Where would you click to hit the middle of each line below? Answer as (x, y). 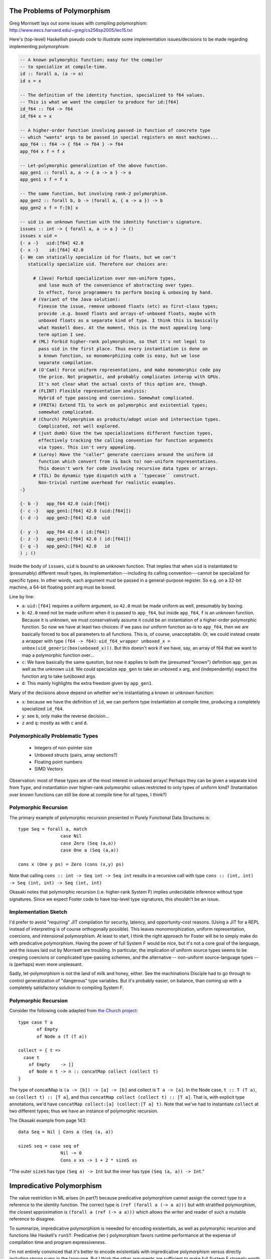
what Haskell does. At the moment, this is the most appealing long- (126, 328)
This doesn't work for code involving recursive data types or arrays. (128, 469)
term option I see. (62, 334)
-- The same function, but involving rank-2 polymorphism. (94, 194)
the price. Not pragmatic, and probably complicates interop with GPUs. (130, 377)
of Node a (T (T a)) (62, 1036)
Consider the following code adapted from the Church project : (74, 1011)
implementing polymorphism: (39, 46)
